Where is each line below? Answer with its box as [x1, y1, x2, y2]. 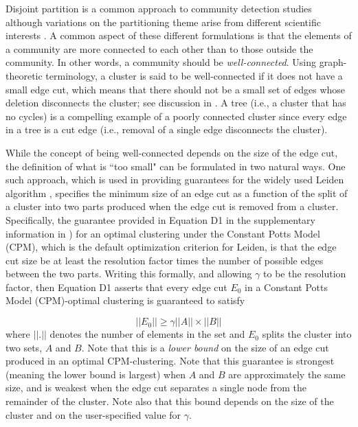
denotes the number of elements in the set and [49, 327, 245, 341]
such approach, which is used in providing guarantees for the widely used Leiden [5, 172, 344, 187]
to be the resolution [263, 266, 346, 281]
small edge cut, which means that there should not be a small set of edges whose [5, 82, 346, 96]
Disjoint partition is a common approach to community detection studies [5, 1, 312, 15]
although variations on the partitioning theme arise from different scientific [5, 14, 321, 29]
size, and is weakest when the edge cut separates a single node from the [5, 380, 306, 395]
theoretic [5, 68, 43, 82]
